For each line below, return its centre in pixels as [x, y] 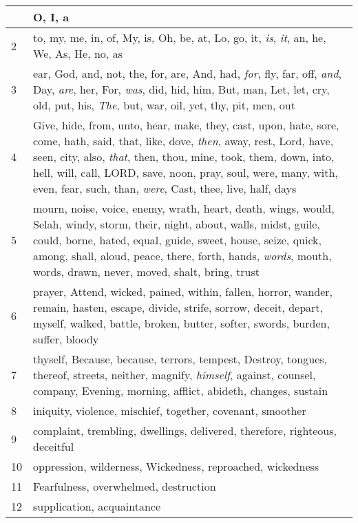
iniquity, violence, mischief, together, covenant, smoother [170, 410]
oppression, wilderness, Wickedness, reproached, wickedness [176, 466]
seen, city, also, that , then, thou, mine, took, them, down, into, [184, 157]
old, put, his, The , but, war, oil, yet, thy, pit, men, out [164, 105]
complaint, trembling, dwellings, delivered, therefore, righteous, [185, 430]
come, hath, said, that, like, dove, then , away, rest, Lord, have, [183, 141]
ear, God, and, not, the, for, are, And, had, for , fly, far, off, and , [187, 73]
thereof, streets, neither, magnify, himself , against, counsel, [175, 375]
